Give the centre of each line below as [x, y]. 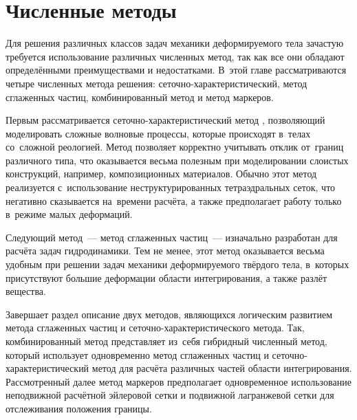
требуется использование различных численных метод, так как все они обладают [175, 56]
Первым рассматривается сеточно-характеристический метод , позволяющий [165, 120]
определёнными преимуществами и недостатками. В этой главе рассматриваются [176, 70]
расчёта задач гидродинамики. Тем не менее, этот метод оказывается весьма [165, 251]
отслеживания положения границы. [79, 408]
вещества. [26, 291]
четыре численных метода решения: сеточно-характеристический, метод [156, 83]
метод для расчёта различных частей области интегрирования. [222, 368]
